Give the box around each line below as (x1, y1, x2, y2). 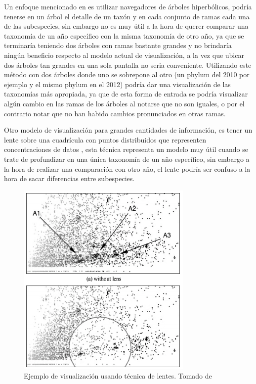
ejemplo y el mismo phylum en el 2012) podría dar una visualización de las (4, 79, 231, 89)
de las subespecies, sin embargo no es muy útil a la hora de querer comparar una (4, 21, 249, 31)
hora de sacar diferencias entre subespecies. (4, 173, 135, 184)
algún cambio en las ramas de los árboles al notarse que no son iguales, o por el (4, 98, 245, 108)
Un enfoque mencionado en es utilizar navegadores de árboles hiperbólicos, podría (4, 1, 252, 11)
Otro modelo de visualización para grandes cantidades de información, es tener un (4, 125, 253, 135)
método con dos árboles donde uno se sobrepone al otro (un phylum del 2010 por (4, 69, 250, 80)
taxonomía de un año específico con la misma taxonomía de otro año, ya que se (4, 30, 244, 41)
